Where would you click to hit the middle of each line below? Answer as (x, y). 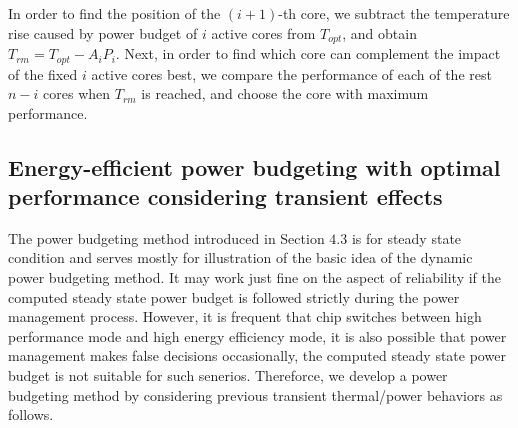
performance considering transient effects (225, 196)
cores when (77, 93)
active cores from (263, 32)
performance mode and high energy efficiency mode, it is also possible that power (257, 335)
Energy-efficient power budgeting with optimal (254, 166)
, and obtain (379, 32)
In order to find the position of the (114, 13)
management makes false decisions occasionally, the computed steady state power (257, 355)
